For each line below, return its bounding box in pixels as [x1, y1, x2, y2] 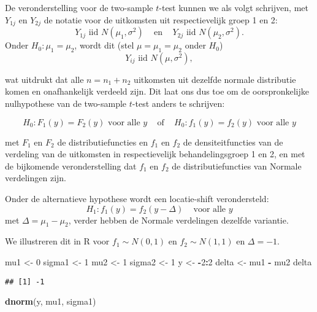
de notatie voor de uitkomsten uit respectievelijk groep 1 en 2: [44, 13, 278, 26]
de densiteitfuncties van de [183, 135, 283, 148]
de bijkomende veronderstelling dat [5, 159, 137, 172]
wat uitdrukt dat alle [5, 72, 84, 85]
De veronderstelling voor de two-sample [5, 1, 153, 14]
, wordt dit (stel [74, 39, 134, 52]
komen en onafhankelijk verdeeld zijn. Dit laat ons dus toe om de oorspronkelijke [5, 85, 310, 98]
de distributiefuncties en [57, 135, 148, 148]
